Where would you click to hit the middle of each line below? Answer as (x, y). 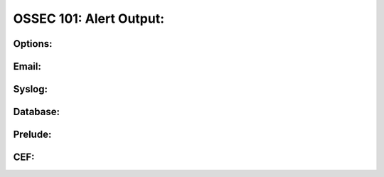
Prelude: (32, 135)
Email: (27, 66)
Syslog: (31, 89)
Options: (33, 44)
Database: (37, 112)
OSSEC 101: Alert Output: (89, 18)
